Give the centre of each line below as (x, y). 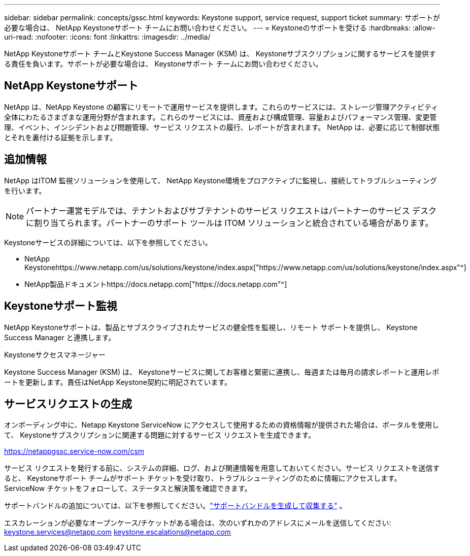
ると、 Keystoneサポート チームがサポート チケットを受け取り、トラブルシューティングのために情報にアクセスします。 (203, 478)
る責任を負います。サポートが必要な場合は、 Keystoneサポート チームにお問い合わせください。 (163, 64)
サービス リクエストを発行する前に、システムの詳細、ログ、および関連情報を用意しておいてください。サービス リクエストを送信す (222, 468)
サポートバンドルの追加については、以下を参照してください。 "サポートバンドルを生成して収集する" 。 (175, 506)
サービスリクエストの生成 (68, 404)
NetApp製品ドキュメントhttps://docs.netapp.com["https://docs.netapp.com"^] (156, 284)
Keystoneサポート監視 (61, 306)
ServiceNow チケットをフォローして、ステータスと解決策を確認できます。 (128, 488)
